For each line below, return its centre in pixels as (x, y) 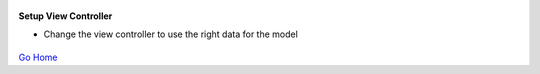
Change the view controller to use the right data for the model (171, 34)
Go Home (38, 57)
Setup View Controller (65, 16)
